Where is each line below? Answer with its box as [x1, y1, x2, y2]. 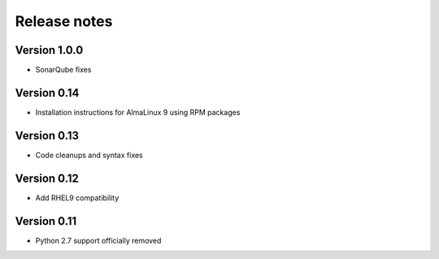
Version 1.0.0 [15, 43, 84, 57]
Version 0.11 [15, 214, 77, 228]
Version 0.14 [15, 86, 80, 99]
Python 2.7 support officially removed [35, 235, 162, 245]
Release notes [15, 12, 113, 30]
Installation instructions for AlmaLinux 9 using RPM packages [35, 107, 241, 117]
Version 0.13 [15, 129, 80, 143]
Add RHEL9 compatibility [35, 192, 120, 203]
